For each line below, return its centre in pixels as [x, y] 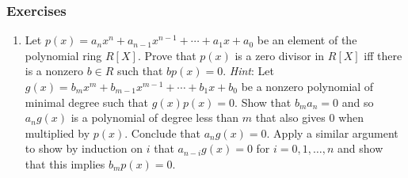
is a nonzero [54, 71]
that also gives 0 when [310, 117]
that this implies [65, 163]
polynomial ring [63, 55]
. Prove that [167, 55]
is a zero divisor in [280, 55]
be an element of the [307, 40]
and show [360, 148]
